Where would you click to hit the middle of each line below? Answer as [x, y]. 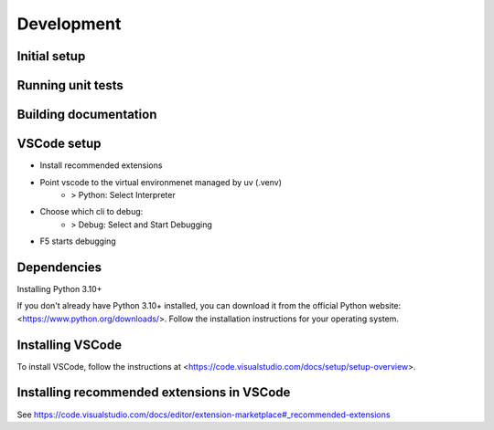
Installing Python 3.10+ [59, 288]
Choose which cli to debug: [91, 212]
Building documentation [87, 115]
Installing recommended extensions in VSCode [154, 393]
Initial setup [51, 56]
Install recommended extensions [101, 165]
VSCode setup [59, 144]
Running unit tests [70, 85]
